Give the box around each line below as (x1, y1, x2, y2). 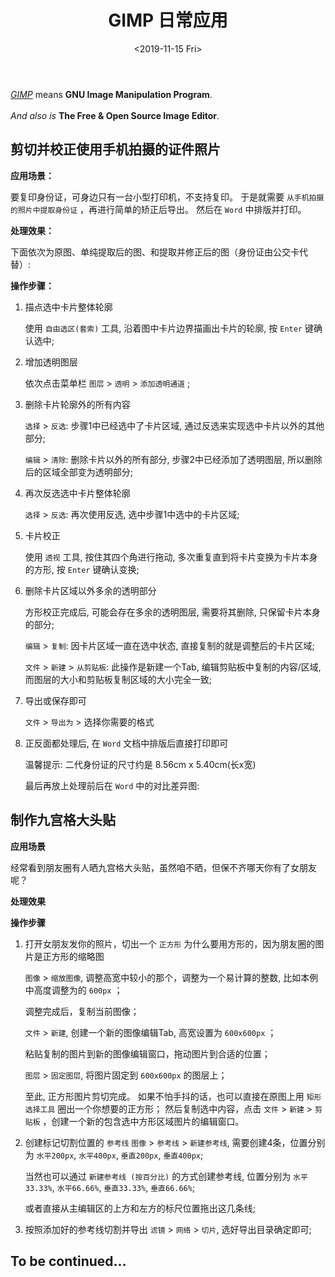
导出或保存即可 (24, 694, 87, 706)
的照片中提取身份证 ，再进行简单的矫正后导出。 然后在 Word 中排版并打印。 (10, 203, 307, 215)
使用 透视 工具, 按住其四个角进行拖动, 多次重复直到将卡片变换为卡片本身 (24, 551, 318, 563)
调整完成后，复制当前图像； (24, 1005, 140, 1017)
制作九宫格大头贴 (10, 812, 116, 829)
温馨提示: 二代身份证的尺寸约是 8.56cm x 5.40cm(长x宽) (24, 758, 257, 770)
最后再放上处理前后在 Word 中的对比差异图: (24, 779, 200, 791)
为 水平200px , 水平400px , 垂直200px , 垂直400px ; (24, 1149, 204, 1161)
